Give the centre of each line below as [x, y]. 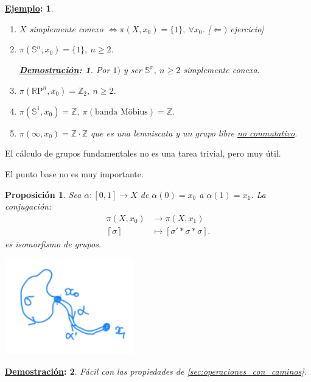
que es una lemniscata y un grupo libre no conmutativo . [194, 133]
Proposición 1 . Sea [43, 194]
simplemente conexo [66, 28]
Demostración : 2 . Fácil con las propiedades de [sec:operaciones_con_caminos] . [156, 371]
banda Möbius [121, 112]
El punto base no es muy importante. [74, 173]
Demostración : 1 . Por [65, 70]
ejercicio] [247, 28]
